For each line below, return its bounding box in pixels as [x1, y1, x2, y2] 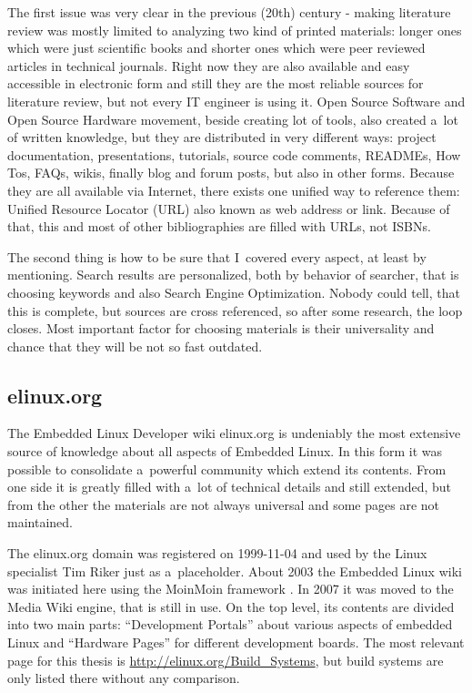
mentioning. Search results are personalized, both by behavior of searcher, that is [7, 265, 459, 284]
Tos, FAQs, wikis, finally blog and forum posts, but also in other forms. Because [7, 163, 455, 182]
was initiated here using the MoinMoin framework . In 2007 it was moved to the [7, 579, 454, 598]
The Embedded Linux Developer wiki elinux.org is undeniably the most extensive [7, 423, 461, 443]
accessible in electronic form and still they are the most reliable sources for [7, 74, 424, 93]
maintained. [7, 513, 73, 532]
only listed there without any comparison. [7, 668, 240, 688]
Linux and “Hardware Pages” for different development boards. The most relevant [7, 633, 465, 652]
